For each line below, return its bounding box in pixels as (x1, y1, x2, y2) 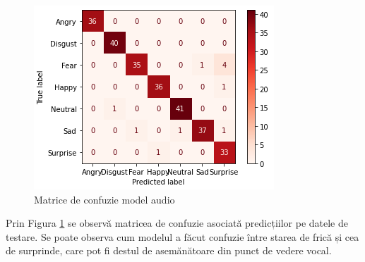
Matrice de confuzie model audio (34, 192, 175, 206)
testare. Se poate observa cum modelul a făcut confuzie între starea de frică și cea (6, 229, 359, 244)
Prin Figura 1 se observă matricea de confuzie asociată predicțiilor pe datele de (6, 216, 349, 230)
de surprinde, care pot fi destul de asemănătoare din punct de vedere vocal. (6, 243, 332, 258)
